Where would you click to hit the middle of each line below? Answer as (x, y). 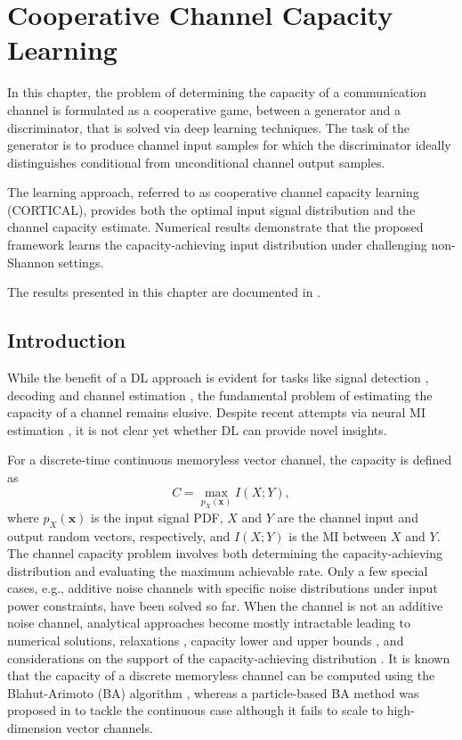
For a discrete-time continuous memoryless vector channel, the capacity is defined (230, 460)
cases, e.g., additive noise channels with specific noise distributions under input (223, 588)
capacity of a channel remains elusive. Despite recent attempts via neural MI (216, 412)
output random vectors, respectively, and (119, 535)
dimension (35, 728)
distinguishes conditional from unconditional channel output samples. (196, 162)
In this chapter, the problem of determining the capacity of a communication (217, 92)
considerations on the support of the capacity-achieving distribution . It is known (229, 658)
